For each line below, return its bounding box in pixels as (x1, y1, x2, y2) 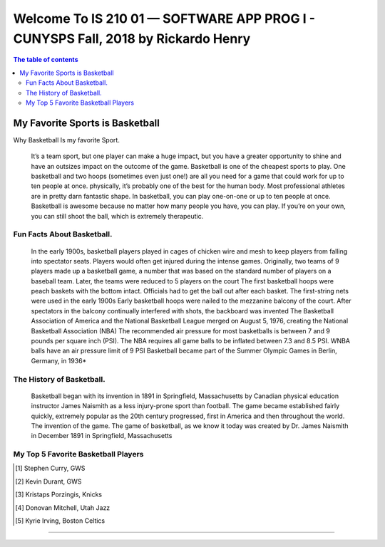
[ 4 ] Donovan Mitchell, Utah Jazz (15, 503, 111, 512)
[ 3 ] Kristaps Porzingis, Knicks (15, 490, 103, 499)
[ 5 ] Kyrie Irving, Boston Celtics (15, 516, 106, 525)
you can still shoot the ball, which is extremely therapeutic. (31, 212, 204, 220)
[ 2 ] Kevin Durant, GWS (15, 477, 82, 486)
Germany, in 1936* (31, 356, 87, 365)
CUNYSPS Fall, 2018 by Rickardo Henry (13, 31, 251, 46)
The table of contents (13, 56, 78, 64)
